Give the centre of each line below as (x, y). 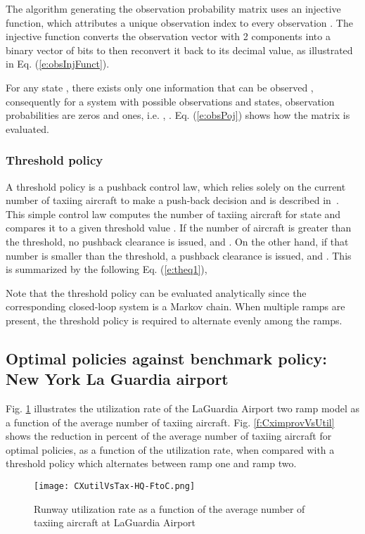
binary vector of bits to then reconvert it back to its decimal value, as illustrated (179, 50)
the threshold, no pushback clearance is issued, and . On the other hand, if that (177, 241)
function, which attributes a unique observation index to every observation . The (179, 22)
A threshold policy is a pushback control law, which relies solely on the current (176, 186)
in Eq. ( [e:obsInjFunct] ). (58, 64)
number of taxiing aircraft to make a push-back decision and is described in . (172, 200)
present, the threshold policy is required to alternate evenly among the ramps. (174, 320)
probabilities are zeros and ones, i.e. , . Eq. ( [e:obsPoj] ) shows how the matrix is (178, 115)
